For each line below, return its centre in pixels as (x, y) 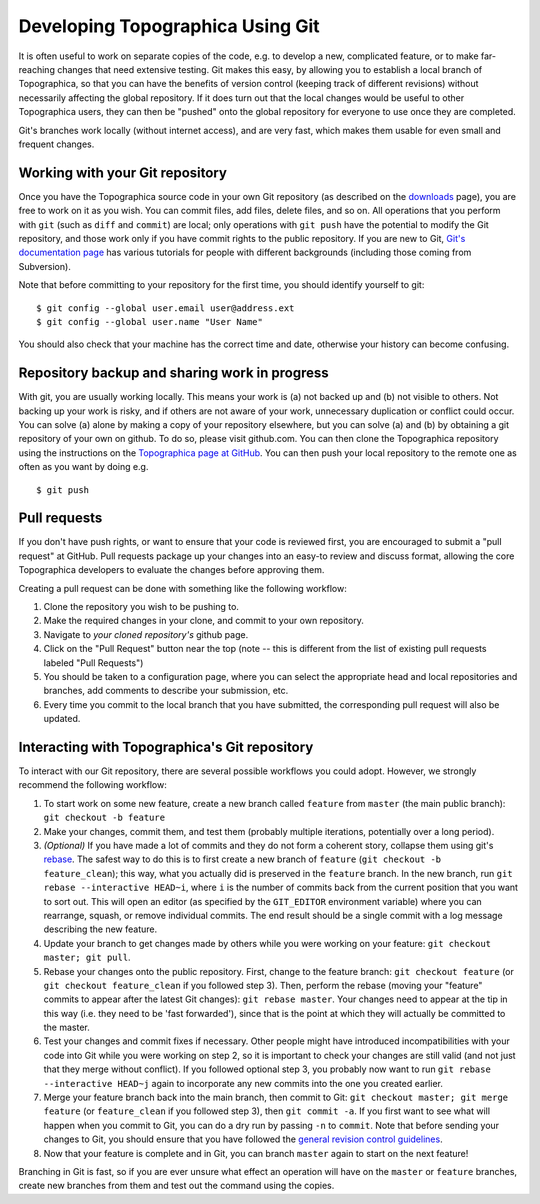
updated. (62, 719)
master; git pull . (87, 957)
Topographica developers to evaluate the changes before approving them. (171, 570)
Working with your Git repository (122, 172)
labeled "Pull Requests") (93, 662)
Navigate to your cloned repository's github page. (146, 634)
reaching (36, 69)
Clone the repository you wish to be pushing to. (141, 607)
